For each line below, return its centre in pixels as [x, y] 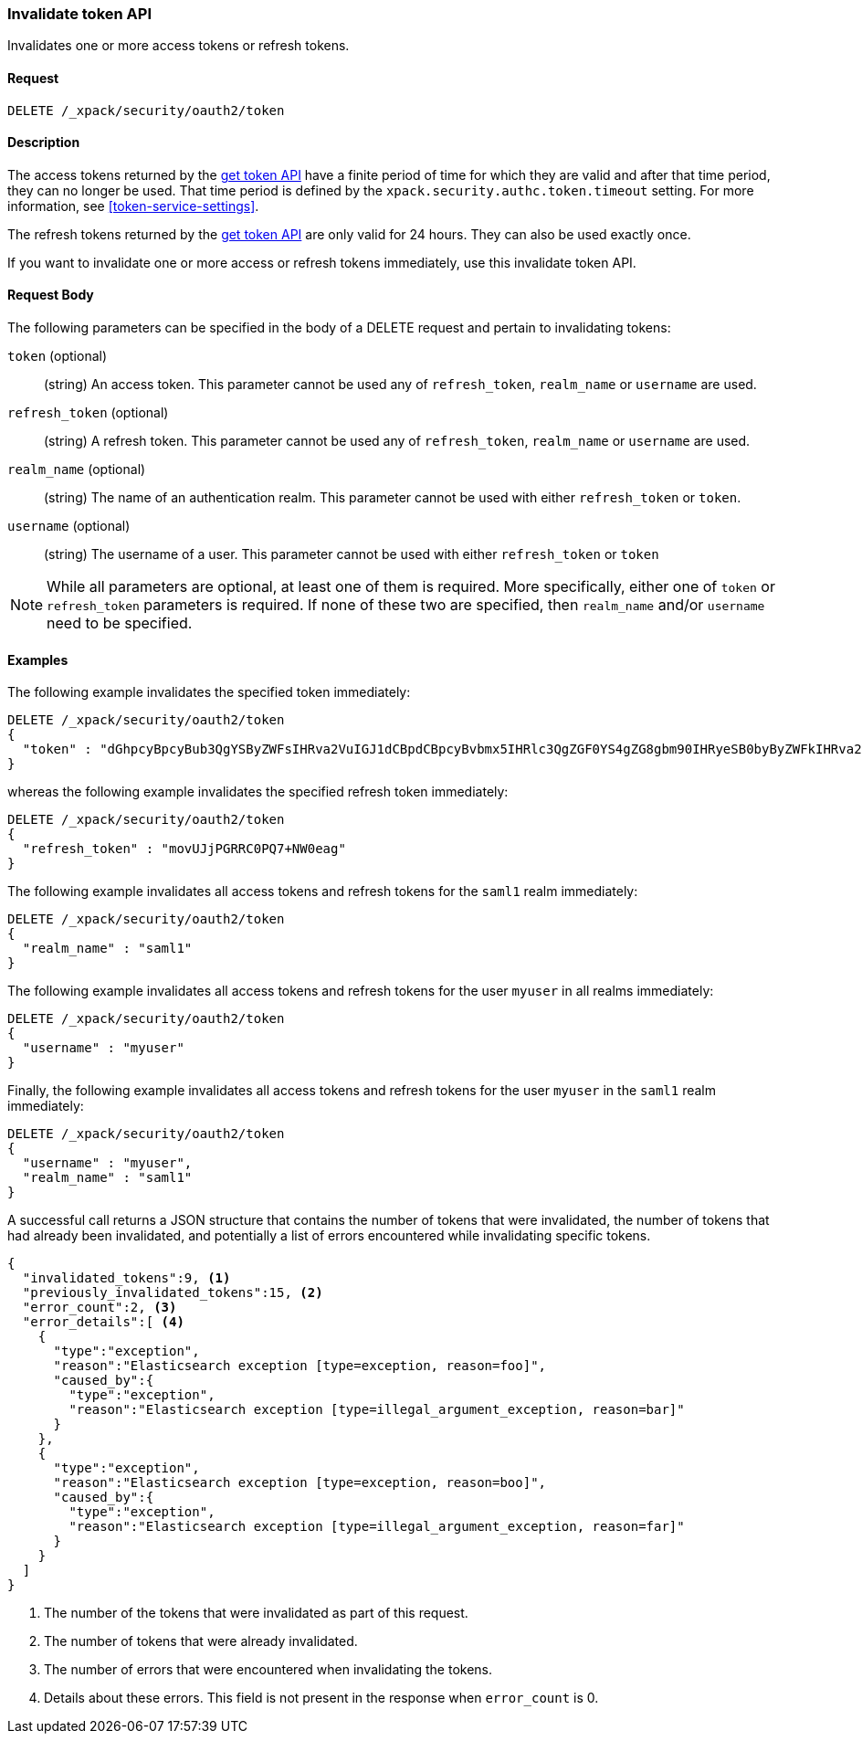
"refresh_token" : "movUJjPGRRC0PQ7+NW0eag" [184, 849]
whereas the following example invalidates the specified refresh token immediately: [258, 792]
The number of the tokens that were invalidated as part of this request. [256, 1613]
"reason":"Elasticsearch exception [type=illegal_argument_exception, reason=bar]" [377, 1410]
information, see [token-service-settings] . [133, 206]
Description [44, 142]
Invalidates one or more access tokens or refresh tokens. [179, 46]
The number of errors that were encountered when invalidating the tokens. [268, 1670]
